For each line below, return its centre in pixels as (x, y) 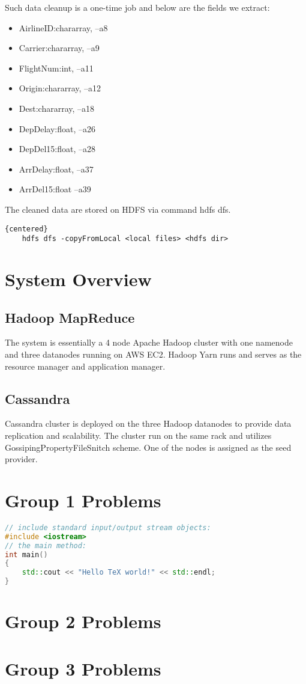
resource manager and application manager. (85, 366)
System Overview (78, 279)
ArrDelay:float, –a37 (56, 169)
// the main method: (46, 545)
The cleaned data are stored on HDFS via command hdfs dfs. (118, 209)
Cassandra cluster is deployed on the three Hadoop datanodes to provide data (148, 423)
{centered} (26, 229)
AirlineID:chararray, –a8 (63, 27)
